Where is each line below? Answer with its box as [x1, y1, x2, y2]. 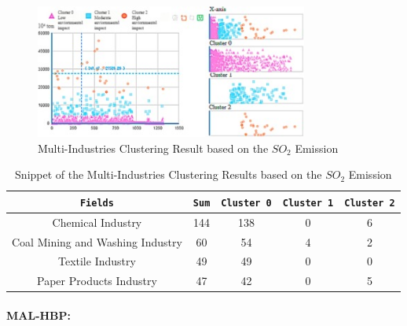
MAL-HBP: [6, 306, 71, 323]
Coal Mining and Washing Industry [12, 233, 182, 250]
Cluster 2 [344, 197, 395, 209]
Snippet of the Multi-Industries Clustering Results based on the [15, 166, 322, 183]
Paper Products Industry [37, 272, 157, 289]
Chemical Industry [52, 213, 142, 230]
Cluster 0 [221, 197, 272, 209]
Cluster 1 [282, 197, 334, 209]
